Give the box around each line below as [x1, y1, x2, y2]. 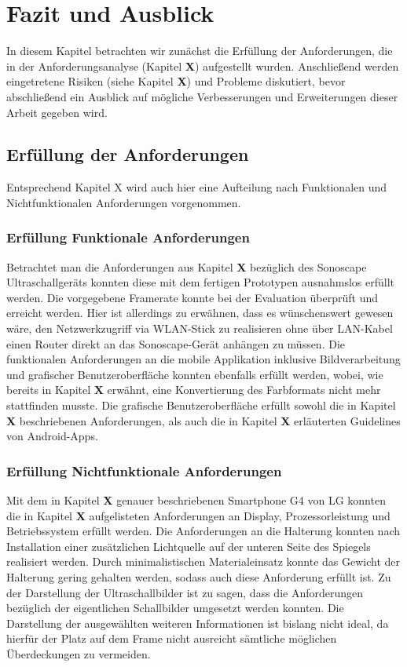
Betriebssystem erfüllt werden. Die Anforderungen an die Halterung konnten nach [6, 523, 400, 539]
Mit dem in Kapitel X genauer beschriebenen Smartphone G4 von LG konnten [6, 492, 386, 508]
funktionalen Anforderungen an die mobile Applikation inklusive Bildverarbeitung [6, 351, 401, 367]
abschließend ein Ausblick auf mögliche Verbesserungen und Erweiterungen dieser [6, 88, 398, 104]
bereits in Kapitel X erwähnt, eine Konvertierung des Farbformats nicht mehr [6, 381, 381, 398]
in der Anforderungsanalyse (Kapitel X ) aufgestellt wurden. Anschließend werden [6, 57, 399, 74]
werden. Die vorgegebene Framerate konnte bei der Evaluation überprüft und [6, 289, 379, 305]
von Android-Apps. [6, 428, 98, 444]
